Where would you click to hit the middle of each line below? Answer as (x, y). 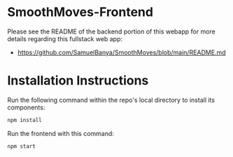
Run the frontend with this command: (61, 133)
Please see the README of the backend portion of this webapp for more (111, 31)
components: (26, 107)
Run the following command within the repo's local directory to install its (111, 100)
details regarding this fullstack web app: (65, 38)
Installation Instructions (78, 81)
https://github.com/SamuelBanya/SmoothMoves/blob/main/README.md (121, 52)
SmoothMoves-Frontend (80, 12)
